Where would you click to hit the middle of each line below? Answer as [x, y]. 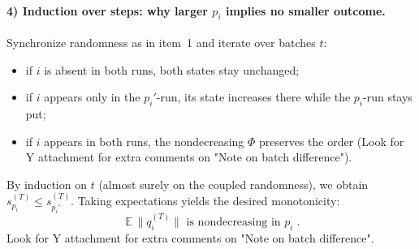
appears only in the [92, 97]
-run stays [388, 97]
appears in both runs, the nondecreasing [144, 141]
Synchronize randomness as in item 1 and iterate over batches [161, 42]
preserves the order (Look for [331, 141]
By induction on [47, 184]
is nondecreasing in [233, 222]
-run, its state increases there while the [253, 97]
